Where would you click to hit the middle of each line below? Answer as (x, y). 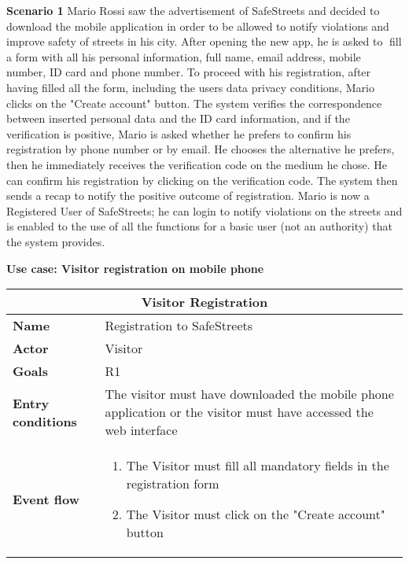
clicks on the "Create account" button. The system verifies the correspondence (194, 103)
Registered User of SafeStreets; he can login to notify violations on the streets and (204, 210)
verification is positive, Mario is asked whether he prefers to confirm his (179, 133)
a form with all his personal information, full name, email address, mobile (184, 56)
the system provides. (56, 241)
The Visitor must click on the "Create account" (256, 514)
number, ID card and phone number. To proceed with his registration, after (189, 72)
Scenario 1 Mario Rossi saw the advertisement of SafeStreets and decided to (193, 10)
